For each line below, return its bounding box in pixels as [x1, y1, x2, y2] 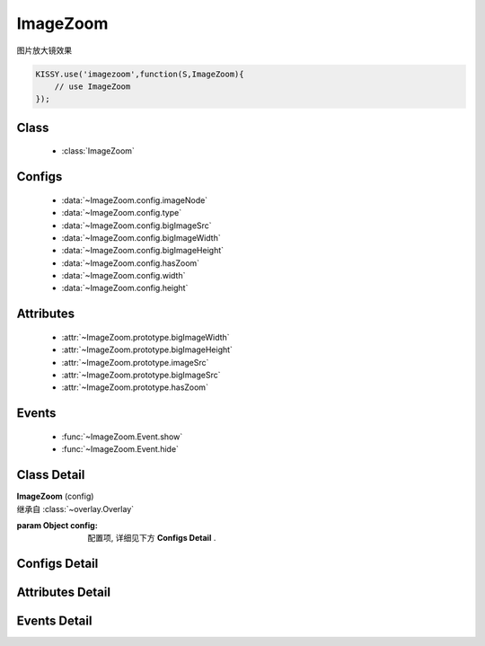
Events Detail [16, 614, 93, 629]
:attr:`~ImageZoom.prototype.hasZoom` [61, 382, 208, 393]
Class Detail [16, 467, 85, 482]
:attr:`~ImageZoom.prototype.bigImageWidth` [61, 332, 230, 342]
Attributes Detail [16, 585, 111, 600]
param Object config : [16, 519, 98, 530]
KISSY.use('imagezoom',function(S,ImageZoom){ [35, 68, 244, 79]
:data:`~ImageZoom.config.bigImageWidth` [61, 232, 221, 243]
